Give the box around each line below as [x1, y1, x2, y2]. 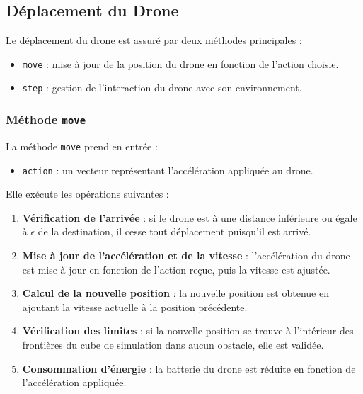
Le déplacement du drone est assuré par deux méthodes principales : [6, 33, 302, 47]
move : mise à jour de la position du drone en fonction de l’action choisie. [22, 56, 339, 71]
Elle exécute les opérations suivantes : [6, 186, 169, 201]
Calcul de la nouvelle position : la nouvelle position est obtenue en [22, 286, 329, 300]
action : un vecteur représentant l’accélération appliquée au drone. [22, 162, 313, 177]
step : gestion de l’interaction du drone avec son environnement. [22, 80, 302, 95]
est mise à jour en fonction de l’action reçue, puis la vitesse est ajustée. [22, 261, 330, 276]
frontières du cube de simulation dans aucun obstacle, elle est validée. [22, 337, 324, 351]
